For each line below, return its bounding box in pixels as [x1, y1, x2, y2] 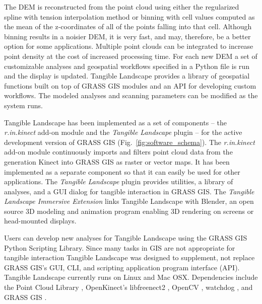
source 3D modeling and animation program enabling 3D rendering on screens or [4, 205, 254, 216]
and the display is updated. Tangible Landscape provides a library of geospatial [4, 70, 250, 81]
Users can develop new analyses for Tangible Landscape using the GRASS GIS [4, 233, 247, 243]
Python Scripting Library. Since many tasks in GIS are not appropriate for [4, 242, 235, 253]
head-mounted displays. [4, 215, 77, 226]
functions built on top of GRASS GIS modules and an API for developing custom [4, 80, 256, 91]
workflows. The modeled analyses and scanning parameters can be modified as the [4, 90, 258, 101]
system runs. [4, 100, 43, 110]
